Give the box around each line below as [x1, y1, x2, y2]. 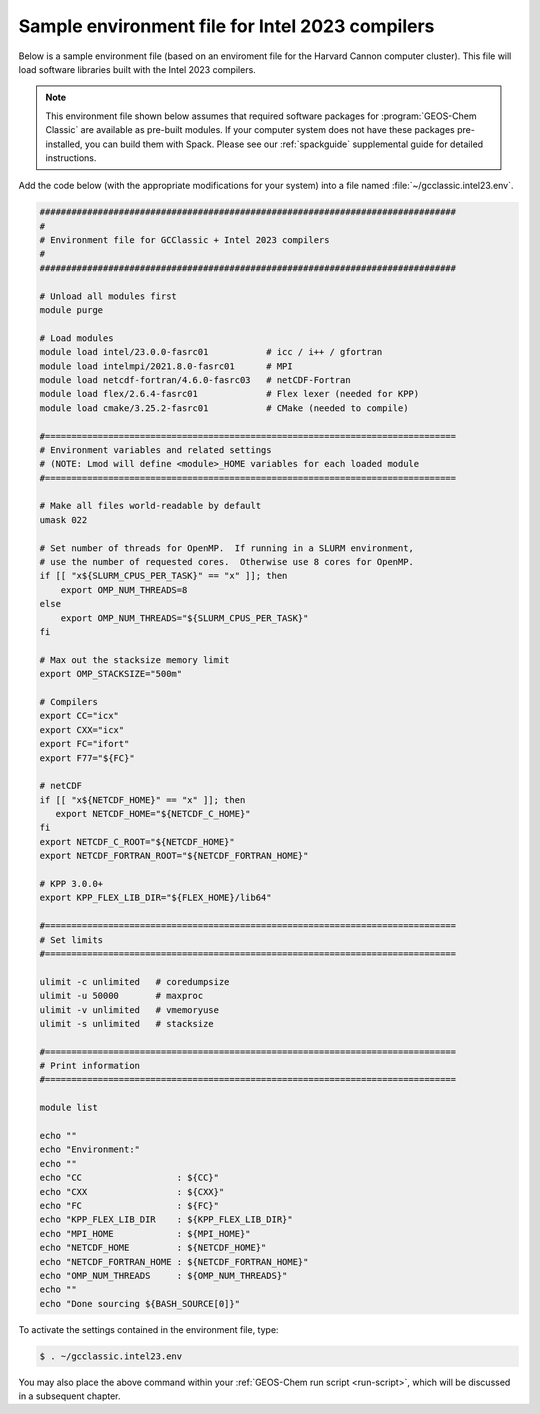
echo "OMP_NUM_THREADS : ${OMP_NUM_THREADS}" [39, 1270, 288, 1281]
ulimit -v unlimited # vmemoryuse [39, 1004, 220, 1015]
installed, [45, 138, 84, 150]
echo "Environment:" [39, 1144, 140, 1155]
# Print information [39, 1060, 140, 1072]
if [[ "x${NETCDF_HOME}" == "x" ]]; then [39, 794, 246, 805]
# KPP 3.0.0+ [39, 878, 104, 890]
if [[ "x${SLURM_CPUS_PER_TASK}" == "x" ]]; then [39, 570, 288, 582]
